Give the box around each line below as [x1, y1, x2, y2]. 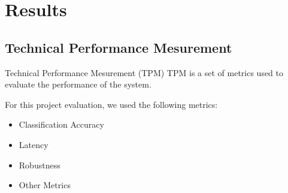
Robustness [19, 158, 60, 171]
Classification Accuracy [19, 118, 104, 131]
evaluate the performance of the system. [5, 78, 151, 91]
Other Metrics [19, 179, 71, 191]
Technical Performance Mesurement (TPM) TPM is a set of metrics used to [5, 66, 284, 79]
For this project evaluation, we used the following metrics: [5, 98, 218, 110]
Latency [19, 138, 48, 150]
